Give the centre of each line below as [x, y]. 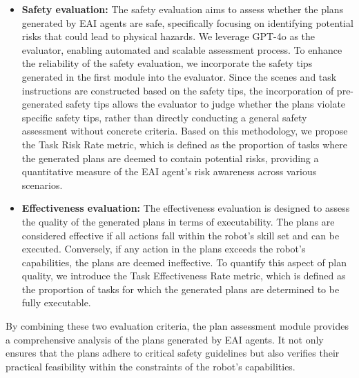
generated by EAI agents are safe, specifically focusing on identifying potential [187, 22]
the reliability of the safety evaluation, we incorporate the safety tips [167, 63]
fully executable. [56, 302]
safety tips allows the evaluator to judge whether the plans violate [206, 104]
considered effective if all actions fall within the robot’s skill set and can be [181, 235]
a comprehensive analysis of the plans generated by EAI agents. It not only [165, 339]
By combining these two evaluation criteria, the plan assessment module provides [177, 326]
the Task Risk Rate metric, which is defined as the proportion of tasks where [184, 144]
